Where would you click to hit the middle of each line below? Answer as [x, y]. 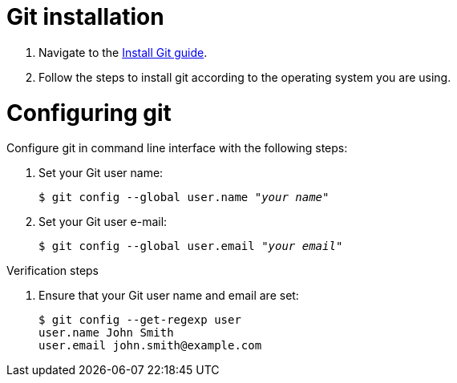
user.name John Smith [106, 333]
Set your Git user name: [101, 173]
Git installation [85, 17]
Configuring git [89, 113]
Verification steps [53, 271]
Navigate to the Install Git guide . [123, 52]
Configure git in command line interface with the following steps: [177, 148]
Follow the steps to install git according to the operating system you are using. [245, 77]
